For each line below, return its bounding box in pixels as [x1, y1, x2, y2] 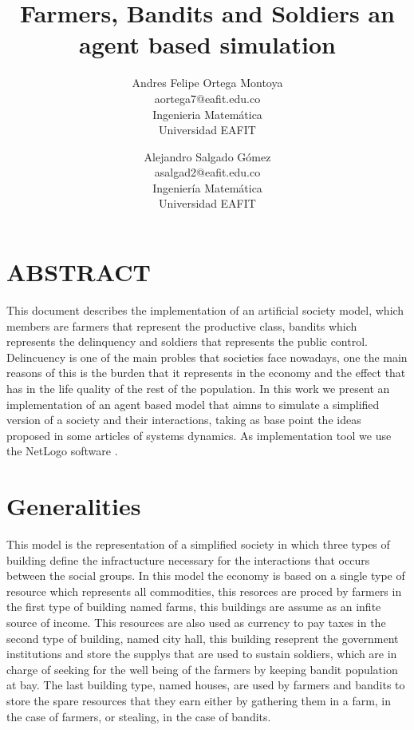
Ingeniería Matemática [152, 179, 262, 196]
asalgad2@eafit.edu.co [154, 164, 261, 181]
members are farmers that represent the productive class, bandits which [6, 317, 357, 334]
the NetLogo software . [6, 442, 118, 459]
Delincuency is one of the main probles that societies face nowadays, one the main [6, 348, 408, 365]
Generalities [6, 490, 141, 522]
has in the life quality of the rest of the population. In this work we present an [6, 379, 390, 396]
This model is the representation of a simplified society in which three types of [6, 536, 390, 553]
